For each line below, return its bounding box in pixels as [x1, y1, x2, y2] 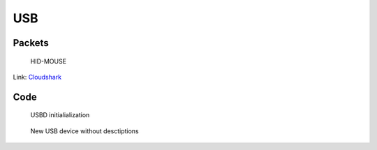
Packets [13, 37, 49, 49]
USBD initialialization [30, 111, 90, 119]
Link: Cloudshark [13, 73, 62, 81]
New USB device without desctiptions [30, 126, 139, 135]
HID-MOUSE [30, 57, 66, 66]
